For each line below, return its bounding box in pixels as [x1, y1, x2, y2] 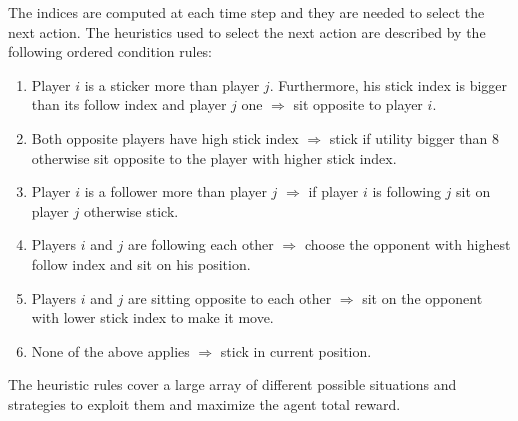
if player [308, 181, 359, 202]
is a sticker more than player [84, 74, 260, 95]
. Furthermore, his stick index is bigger [269, 74, 508, 95]
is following [372, 181, 441, 202]
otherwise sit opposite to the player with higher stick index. [31, 147, 397, 168]
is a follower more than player [84, 181, 267, 202]
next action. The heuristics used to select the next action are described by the [8, 21, 486, 42]
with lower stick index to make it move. [31, 307, 274, 328]
